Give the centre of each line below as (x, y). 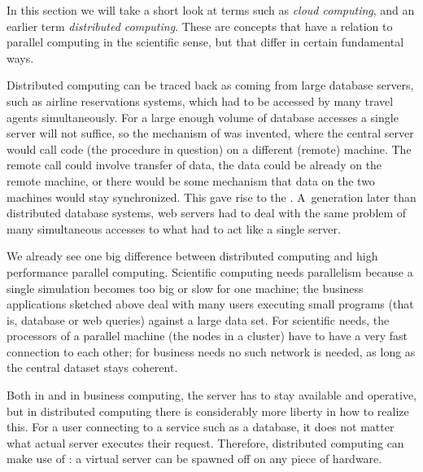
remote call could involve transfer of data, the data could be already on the (194, 165)
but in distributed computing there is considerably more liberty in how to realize (208, 411)
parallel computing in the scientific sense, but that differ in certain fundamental (205, 42)
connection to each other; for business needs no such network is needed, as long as (211, 351)
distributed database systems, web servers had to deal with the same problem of (207, 213)
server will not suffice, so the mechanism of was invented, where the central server (210, 133)
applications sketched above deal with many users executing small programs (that (210, 304)
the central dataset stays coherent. (92, 367)
